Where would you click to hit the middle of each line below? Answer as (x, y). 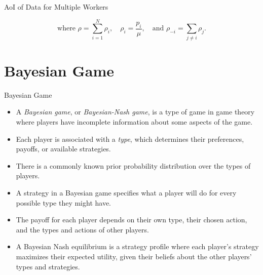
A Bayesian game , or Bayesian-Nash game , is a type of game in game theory (135, 112)
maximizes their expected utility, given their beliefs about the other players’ (134, 256)
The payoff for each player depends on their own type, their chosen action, (131, 220)
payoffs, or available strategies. (63, 149)
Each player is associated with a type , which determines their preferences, (130, 139)
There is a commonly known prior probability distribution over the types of (133, 165)
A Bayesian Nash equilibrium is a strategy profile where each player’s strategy (137, 246)
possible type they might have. (64, 202)
